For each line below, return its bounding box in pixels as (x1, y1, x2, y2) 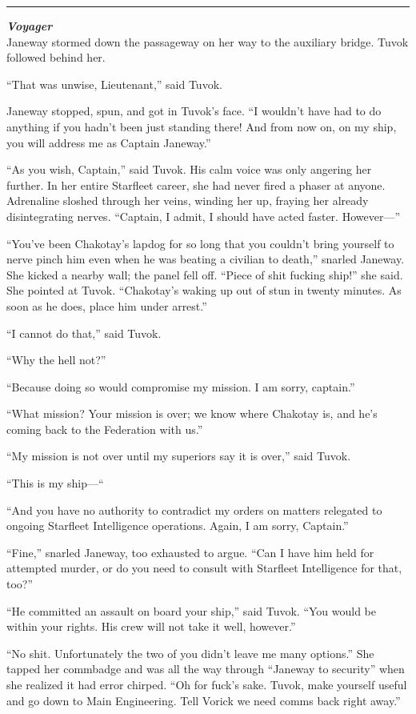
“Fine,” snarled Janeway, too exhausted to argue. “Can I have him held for (6, 544, 374, 560)
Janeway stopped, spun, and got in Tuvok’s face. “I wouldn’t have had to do (6, 102, 382, 119)
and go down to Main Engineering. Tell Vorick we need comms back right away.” (6, 692, 401, 708)
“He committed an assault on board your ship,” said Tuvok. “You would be (6, 602, 377, 619)
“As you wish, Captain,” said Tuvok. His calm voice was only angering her (6, 161, 372, 178)
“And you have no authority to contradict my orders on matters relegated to (6, 501, 382, 518)
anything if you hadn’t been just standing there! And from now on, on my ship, (6, 118, 397, 134)
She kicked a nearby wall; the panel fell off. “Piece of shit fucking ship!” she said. (6, 266, 403, 283)
